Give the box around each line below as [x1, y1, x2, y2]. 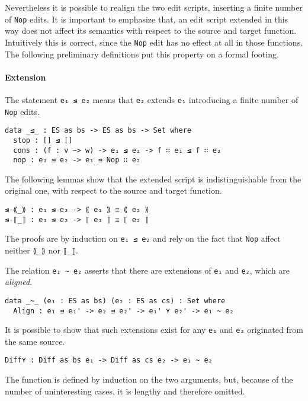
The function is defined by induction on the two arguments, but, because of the [5, 373, 293, 386]
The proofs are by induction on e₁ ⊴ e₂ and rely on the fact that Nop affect [5, 232, 281, 245]
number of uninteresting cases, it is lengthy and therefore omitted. [5, 384, 245, 397]
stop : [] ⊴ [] [13, 136, 73, 145]
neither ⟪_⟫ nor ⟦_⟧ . [5, 243, 78, 256]
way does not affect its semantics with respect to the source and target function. [5, 24, 297, 37]
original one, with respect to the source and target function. [5, 184, 222, 197]
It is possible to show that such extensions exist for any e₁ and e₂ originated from [5, 323, 303, 336]
